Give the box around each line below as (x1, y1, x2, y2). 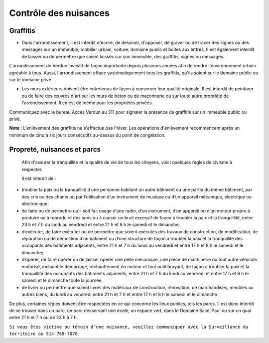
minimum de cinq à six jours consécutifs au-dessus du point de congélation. (9, 132, 166, 138)
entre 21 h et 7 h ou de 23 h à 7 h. (9, 315, 78, 321)
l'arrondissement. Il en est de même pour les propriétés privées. (21, 100, 153, 106)
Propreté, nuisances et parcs (9, 145, 101, 154)
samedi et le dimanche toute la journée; (21, 277, 103, 284)
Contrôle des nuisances (9, 7, 110, 18)
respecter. (21, 166, 43, 172)
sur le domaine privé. (9, 77, 53, 83)
